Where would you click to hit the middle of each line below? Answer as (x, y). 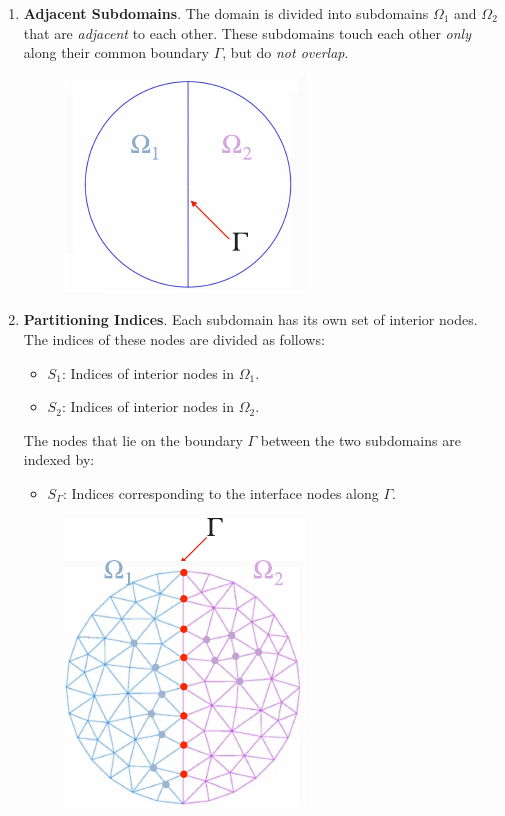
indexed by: (59, 459)
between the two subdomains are (360, 439)
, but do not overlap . (285, 52)
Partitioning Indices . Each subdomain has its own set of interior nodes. (250, 319)
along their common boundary (116, 52)
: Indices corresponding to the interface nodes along (221, 492)
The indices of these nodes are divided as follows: (174, 338)
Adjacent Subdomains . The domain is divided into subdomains (226, 13)
